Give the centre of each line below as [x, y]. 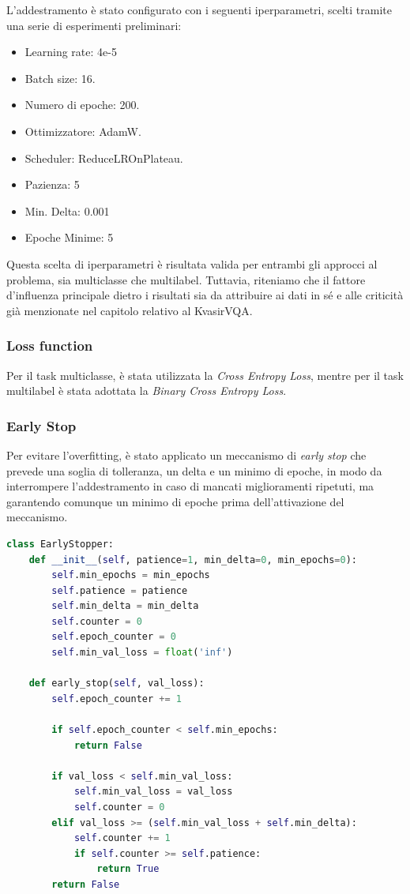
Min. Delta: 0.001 [67, 210]
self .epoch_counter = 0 [114, 637]
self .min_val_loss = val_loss [153, 792]
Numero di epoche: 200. [82, 105]
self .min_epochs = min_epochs [131, 575]
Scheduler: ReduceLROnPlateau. [104, 158]
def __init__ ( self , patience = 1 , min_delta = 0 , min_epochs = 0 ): [193, 560]
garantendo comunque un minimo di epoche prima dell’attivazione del [175, 501]
